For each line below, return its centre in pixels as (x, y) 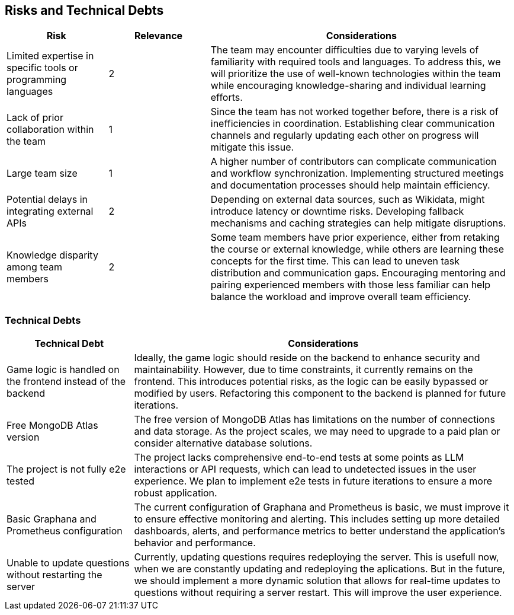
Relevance (159, 36)
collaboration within (50, 130)
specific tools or (42, 68)
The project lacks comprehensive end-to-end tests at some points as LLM (299, 458)
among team (34, 267)
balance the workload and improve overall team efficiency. (341, 297)
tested (21, 481)
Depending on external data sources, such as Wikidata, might (348, 200)
